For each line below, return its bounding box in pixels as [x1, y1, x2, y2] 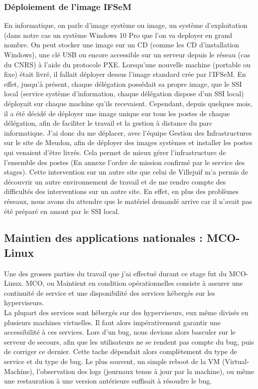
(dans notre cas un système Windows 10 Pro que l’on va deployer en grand [4, 29, 233, 40]
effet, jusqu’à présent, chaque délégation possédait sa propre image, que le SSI [4, 78, 242, 89]
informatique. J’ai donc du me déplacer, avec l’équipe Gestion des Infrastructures [4, 127, 252, 138]
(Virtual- [222, 356, 250, 367]
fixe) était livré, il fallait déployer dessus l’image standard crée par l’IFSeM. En [4, 69, 246, 79]
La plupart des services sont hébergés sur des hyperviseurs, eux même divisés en [4, 307, 249, 318]
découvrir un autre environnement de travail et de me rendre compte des [4, 176, 226, 187]
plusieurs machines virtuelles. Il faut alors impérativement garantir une [4, 317, 221, 327]
